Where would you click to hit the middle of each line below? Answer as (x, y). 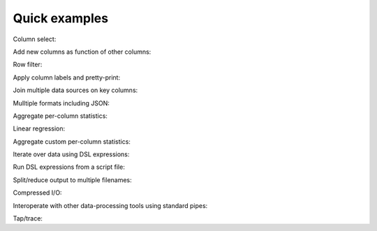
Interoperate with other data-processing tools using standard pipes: (110, 205)
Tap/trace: (28, 218)
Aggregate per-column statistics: (60, 116)
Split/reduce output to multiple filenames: (72, 180)
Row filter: (28, 65)
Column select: (35, 39)
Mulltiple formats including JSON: (61, 103)
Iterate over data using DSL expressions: (71, 154)
